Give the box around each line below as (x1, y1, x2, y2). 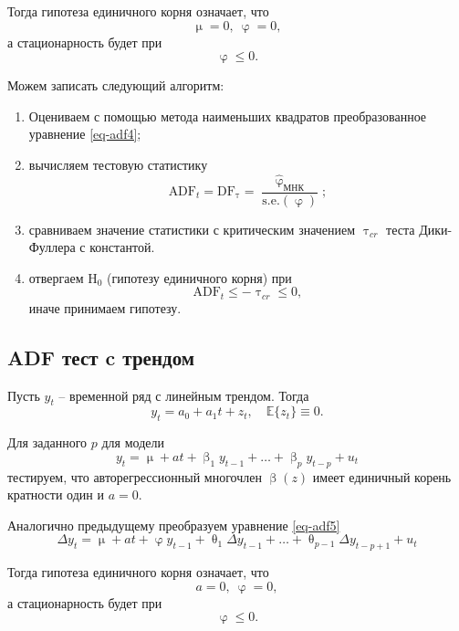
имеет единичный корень (312, 467, 452, 486)
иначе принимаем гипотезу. (28, 298, 182, 317)
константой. (89, 237, 155, 257)
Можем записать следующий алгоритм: (7, 76, 224, 95)
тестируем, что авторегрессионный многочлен (7, 467, 262, 486)
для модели (101, 433, 164, 452)
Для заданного (7, 433, 88, 452)
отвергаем (28, 268, 84, 287)
